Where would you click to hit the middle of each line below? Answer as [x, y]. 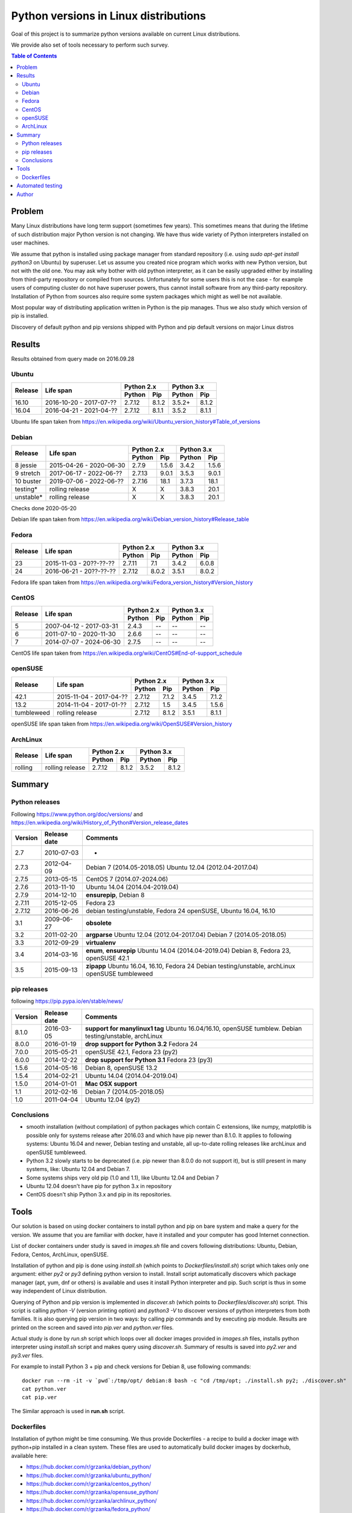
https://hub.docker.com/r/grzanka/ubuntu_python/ [89, 1475]
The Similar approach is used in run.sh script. [68, 1411]
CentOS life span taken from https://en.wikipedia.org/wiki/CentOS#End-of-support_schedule [127, 653]
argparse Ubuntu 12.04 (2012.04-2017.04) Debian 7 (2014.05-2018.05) [186, 935]
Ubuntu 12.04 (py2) [112, 1100]
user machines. [30, 243]
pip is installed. [30, 316]
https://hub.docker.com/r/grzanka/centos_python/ [88, 1483]
